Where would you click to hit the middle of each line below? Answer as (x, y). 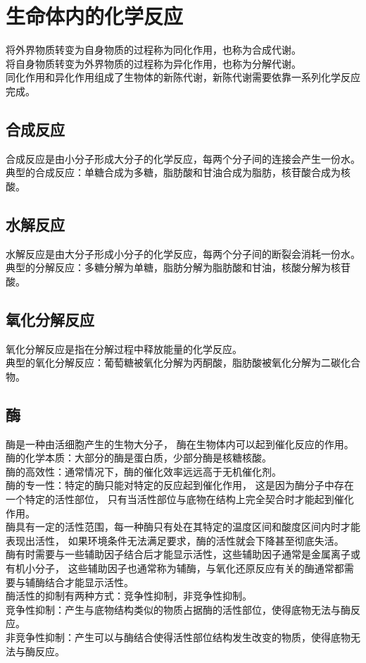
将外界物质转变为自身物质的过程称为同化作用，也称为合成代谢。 (153, 50)
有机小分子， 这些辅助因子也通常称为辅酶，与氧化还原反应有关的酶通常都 (175, 568)
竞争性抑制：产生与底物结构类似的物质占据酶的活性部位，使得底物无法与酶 (178, 609)
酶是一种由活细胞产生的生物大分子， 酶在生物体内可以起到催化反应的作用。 (180, 444)
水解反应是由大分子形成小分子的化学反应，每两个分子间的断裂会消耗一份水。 (183, 253)
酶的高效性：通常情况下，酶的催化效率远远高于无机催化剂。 (144, 471)
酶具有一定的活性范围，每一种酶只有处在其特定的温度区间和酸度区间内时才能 (183, 527)
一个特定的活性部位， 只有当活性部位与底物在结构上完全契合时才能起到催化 (180, 499)
